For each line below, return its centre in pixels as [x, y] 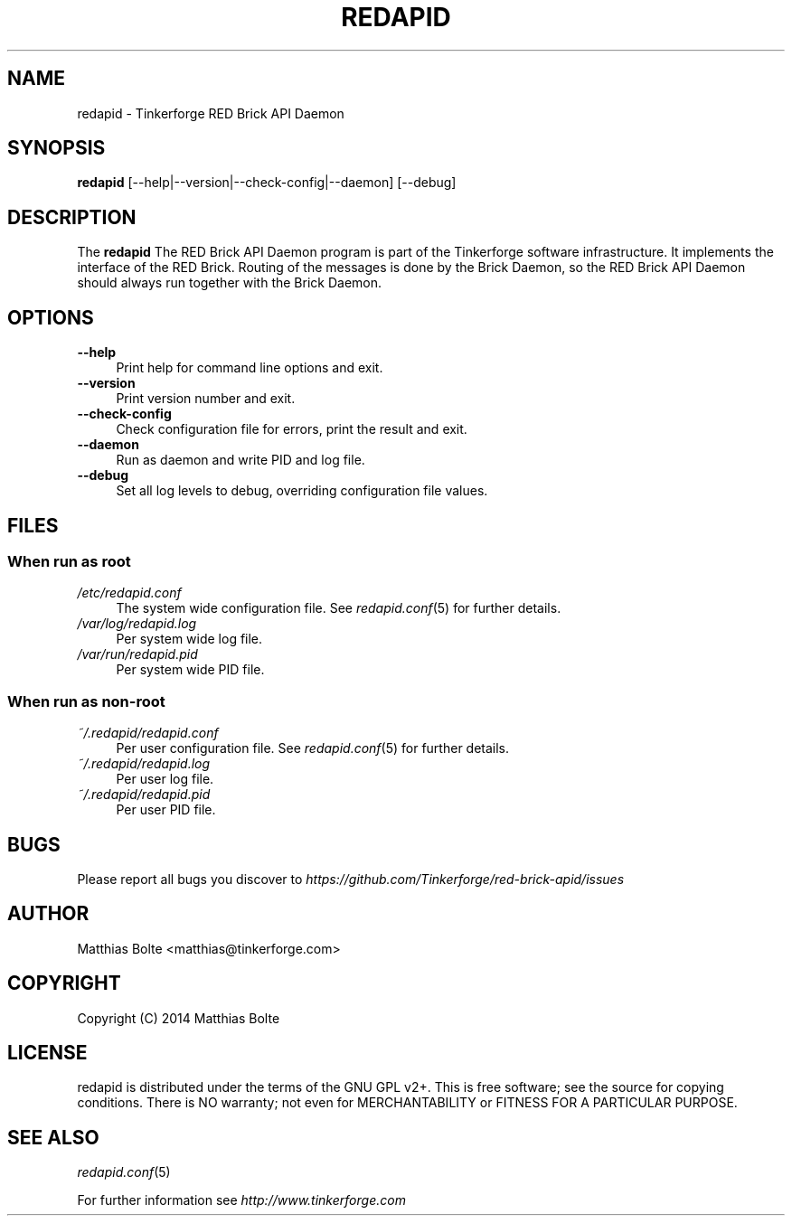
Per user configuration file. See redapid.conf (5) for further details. [313, 748]
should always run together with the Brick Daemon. [230, 283]
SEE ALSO [53, 1137]
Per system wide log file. [189, 639]
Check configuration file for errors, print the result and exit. [292, 429]
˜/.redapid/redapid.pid [144, 795]
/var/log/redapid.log [137, 624]
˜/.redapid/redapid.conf [148, 733]
